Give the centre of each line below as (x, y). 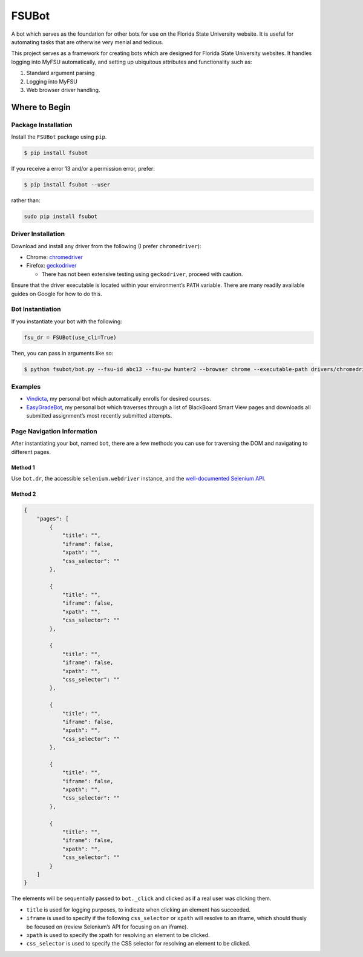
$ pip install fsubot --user (67, 185)
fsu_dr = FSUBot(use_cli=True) (70, 337)
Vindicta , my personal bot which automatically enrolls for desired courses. (119, 399)
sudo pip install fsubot (61, 216)
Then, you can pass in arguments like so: (62, 353)
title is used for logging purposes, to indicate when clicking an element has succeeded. (139, 909)
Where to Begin (41, 107)
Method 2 (24, 494)
